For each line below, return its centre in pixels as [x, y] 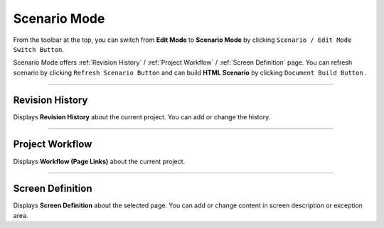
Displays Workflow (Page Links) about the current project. [99, 161]
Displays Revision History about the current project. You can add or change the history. [142, 116]
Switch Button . [38, 49]
